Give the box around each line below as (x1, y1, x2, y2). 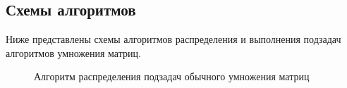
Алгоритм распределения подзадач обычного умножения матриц (34, 69, 310, 84)
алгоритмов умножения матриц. (6, 45, 141, 60)
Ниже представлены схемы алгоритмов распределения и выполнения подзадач (6, 32, 341, 46)
